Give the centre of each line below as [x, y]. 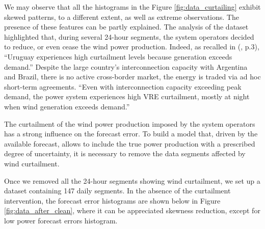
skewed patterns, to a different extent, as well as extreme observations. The [122, 17]
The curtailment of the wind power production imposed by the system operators [130, 123]
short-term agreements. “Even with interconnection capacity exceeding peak [123, 86]
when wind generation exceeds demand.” [67, 106]
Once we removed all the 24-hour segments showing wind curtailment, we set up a [132, 180]
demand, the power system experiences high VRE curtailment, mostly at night [127, 96]
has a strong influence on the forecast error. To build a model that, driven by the [131, 134]
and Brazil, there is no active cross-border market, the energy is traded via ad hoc [132, 77]
